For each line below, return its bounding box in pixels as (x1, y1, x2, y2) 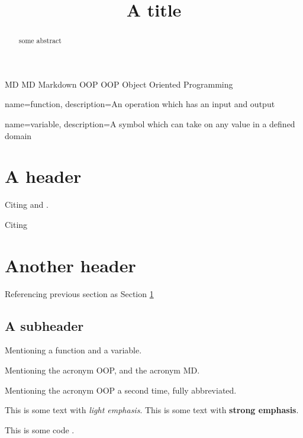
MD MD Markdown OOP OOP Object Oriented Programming (5, 78, 233, 90)
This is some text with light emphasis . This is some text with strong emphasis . (5, 404, 299, 416)
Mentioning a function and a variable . (5, 344, 142, 356)
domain (5, 129, 32, 141)
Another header (5, 253, 136, 277)
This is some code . (5, 423, 75, 436)
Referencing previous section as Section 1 (5, 287, 154, 299)
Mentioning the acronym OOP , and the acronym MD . (5, 364, 200, 376)
